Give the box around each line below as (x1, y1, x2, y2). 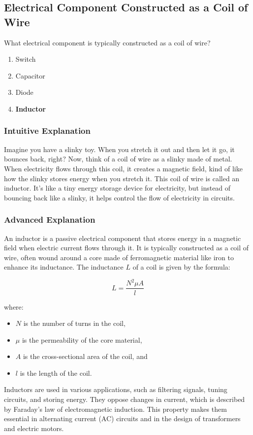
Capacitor (15, 70, 45, 80)
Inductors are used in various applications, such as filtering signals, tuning (4, 384, 227, 395)
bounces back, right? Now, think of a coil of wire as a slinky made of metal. (4, 154, 232, 164)
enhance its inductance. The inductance (4, 262, 124, 272)
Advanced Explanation (4, 213, 95, 226)
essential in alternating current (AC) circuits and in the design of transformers (4, 413, 241, 424)
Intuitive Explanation (4, 124, 91, 137)
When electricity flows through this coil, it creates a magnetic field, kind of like (4, 163, 243, 173)
